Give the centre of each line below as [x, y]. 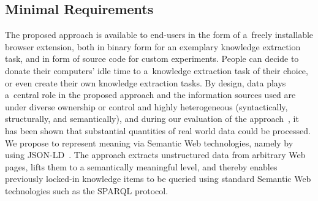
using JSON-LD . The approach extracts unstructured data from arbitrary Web [155, 155]
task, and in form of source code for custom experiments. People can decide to [152, 59]
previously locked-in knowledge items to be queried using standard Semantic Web [158, 179]
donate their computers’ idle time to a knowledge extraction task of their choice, [157, 70]
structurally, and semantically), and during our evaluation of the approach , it [152, 119]
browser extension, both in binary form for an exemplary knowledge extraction [153, 46]
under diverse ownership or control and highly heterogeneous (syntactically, [146, 106]
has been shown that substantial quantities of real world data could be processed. [158, 130]
